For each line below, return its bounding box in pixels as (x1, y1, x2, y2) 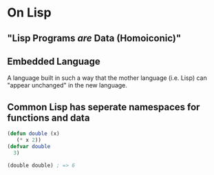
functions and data (7, 112, 90, 123)
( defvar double (7, 143, 51, 150)
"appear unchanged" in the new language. (7, 81, 127, 90)
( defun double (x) (7, 130, 60, 137)
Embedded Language (7, 55, 101, 67)
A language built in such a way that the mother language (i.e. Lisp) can (7, 74, 208, 82)
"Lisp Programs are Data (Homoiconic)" (7, 32, 182, 44)
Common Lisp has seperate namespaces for (7, 101, 200, 113)
